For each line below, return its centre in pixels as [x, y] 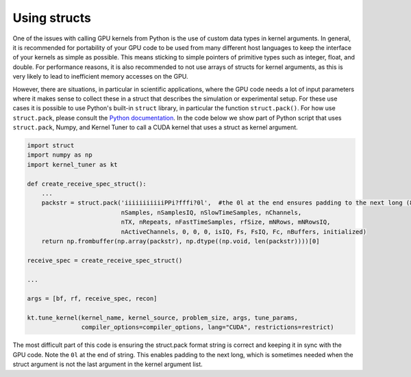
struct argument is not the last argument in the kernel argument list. [108, 364]
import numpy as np [60, 155]
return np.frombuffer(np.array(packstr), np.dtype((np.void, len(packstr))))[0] [180, 241]
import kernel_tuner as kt [72, 165]
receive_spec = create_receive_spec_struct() [105, 260]
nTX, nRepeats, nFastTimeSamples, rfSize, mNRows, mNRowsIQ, [226, 222]
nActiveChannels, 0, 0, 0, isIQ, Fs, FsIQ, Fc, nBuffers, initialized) [244, 232]
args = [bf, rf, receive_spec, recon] [92, 299]
